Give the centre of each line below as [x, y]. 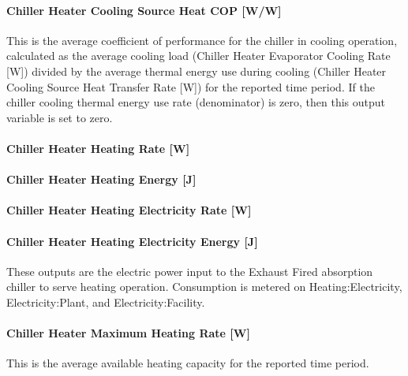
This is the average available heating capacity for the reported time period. [188, 363]
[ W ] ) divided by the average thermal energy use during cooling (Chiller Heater [197, 71]
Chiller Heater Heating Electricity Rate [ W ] [129, 210]
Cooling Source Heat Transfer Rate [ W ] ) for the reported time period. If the [191, 86]
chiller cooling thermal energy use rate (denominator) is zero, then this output [196, 102]
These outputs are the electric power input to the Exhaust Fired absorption [190, 271]
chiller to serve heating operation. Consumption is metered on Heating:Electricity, [204, 287]
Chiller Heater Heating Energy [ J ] [101, 179]
